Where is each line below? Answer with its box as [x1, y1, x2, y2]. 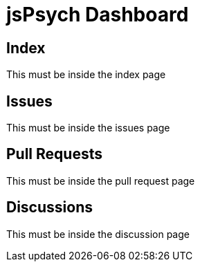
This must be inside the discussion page [6, 228, 190, 240]
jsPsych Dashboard [6, 3, 189, 26]
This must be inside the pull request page [6, 174, 195, 187]
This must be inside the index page [6, 68, 166, 81]
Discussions [6, 199, 93, 217]
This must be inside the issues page [6, 122, 170, 134]
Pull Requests [6, 145, 102, 163]
